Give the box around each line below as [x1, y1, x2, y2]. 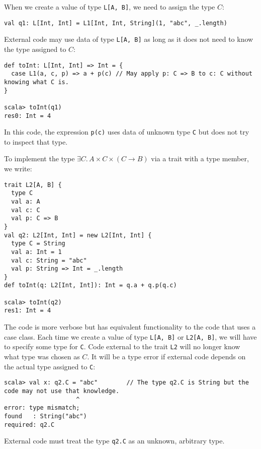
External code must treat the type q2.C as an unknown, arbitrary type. [4, 435, 225, 446]
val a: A [11, 198, 40, 205]
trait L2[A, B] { [4, 181, 62, 188]
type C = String [11, 240, 65, 247]
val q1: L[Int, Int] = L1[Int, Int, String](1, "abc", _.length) [4, 19, 227, 27]
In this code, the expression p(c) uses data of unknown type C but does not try [4, 126, 249, 137]
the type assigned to [4, 43, 66, 54]
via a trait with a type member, [151, 153, 249, 164]
